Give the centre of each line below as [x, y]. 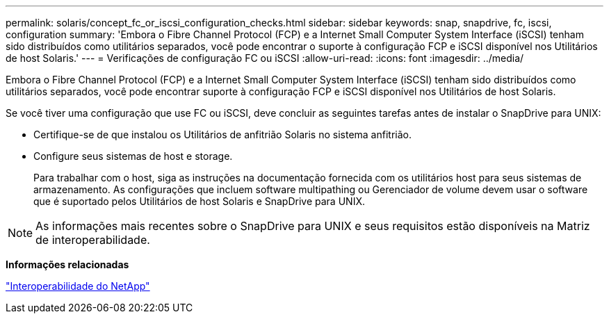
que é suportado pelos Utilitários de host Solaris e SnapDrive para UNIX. [199, 201]
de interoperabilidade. [93, 240]
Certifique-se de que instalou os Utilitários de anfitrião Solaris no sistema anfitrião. [222, 134]
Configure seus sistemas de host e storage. [133, 156]
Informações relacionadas [67, 264]
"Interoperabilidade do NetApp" [78, 286]
